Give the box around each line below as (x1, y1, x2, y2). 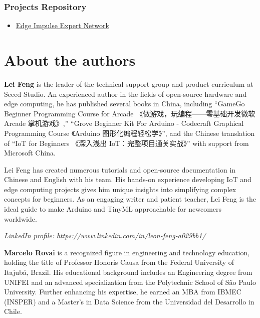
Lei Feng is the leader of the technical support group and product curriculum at (4, 78, 253, 89)
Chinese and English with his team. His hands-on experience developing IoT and (4, 174, 251, 185)
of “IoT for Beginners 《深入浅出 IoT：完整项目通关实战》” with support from (4, 137, 249, 148)
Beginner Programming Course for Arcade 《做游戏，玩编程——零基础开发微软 (4, 108, 255, 118)
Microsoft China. (4, 147, 56, 158)
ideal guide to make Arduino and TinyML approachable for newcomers (4, 204, 222, 214)
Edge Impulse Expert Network (16, 20, 109, 31)
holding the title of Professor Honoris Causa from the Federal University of (4, 257, 234, 267)
